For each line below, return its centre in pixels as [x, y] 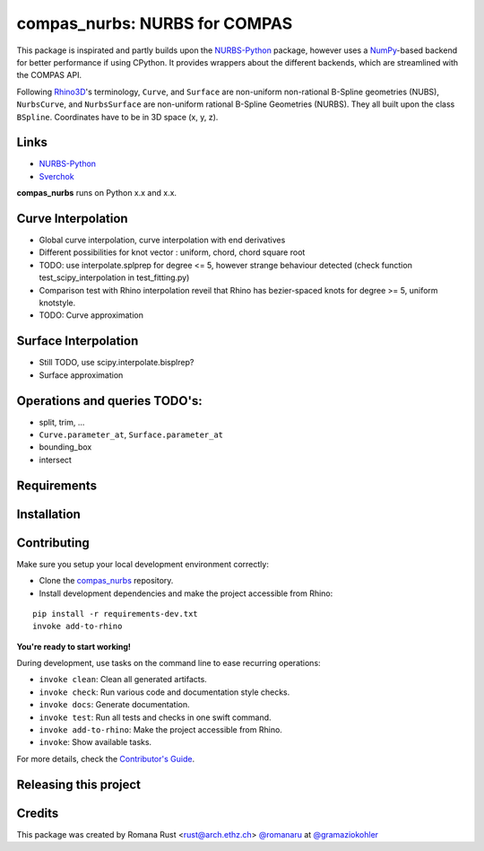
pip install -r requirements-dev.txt [116, 614]
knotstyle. [57, 303]
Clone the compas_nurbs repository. [106, 581]
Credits [38, 813]
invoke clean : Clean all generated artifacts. [123, 680]
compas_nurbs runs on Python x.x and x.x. [97, 193]
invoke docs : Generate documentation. [114, 705]
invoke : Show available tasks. [95, 742]
